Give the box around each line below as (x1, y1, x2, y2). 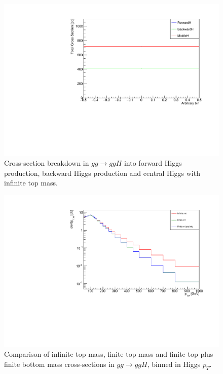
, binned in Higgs (147, 358, 201, 369)
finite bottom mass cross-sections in (4, 358, 115, 369)
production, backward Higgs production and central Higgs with (4, 167, 200, 178)
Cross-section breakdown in (4, 158, 89, 168)
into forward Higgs (124, 158, 182, 168)
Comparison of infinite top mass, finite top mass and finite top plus (4, 349, 213, 359)
